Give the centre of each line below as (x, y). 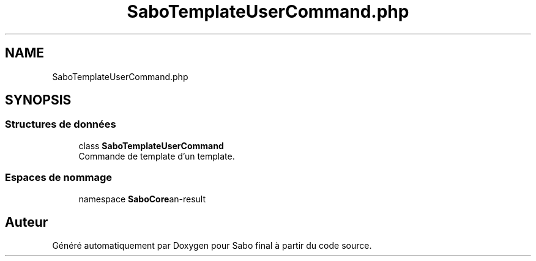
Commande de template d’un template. (157, 156)
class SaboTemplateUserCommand (151, 145)
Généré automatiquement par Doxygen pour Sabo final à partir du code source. (212, 246)
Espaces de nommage (59, 178)
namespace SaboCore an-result (142, 199)
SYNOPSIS (38, 100)
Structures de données (61, 124)
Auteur (27, 222)
